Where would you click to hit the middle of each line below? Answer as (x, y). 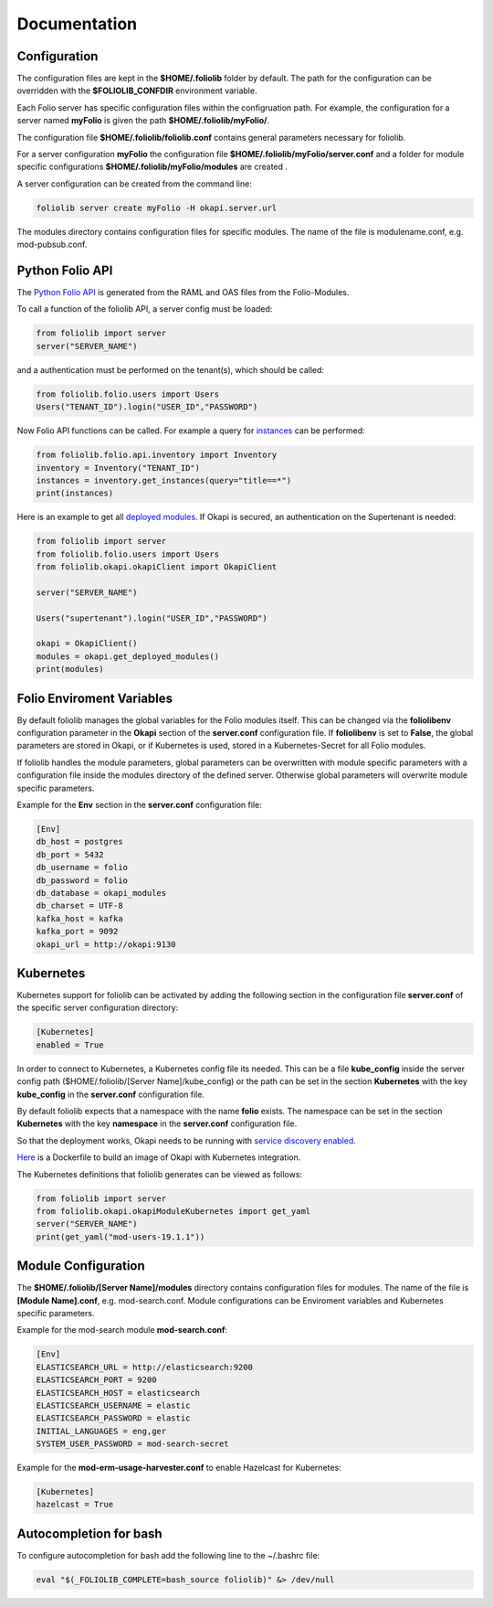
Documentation (77, 24)
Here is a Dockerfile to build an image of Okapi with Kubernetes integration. (159, 1157)
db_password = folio (82, 880)
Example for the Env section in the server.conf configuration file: (139, 805)
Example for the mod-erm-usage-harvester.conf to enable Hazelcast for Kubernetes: (179, 1468)
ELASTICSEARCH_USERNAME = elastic (113, 1405)
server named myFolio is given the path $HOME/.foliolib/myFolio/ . (143, 121)
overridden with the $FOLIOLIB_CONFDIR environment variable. (137, 90)
